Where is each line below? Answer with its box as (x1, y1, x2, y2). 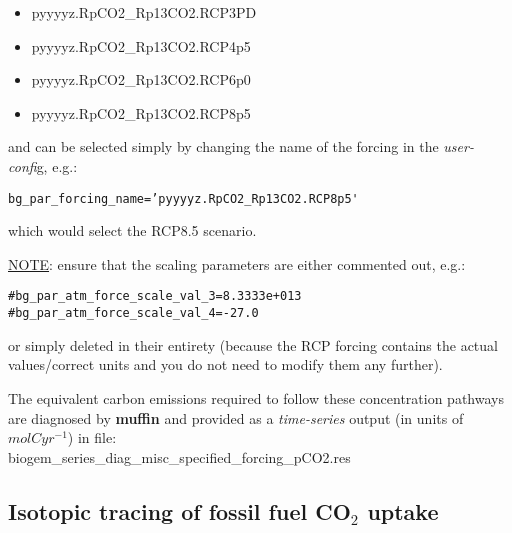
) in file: (67, 427, 117, 448)
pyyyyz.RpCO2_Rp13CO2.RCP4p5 (31, 35, 251, 56)
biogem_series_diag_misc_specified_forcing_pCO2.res (8, 446, 351, 467)
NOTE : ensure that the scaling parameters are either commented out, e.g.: (8, 253, 466, 274)
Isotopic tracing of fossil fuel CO (8, 495, 351, 526)
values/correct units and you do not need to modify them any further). (8, 354, 443, 375)
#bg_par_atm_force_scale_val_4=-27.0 (8, 306, 259, 321)
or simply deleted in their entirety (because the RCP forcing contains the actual (8, 334, 498, 355)
